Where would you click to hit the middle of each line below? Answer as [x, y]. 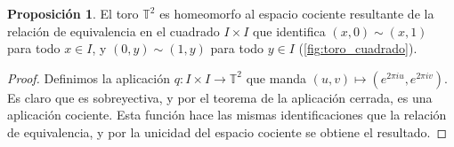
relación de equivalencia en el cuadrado [113, 31]
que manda [276, 77]
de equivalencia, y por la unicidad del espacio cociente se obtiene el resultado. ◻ [227, 132]
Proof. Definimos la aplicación [89, 77]
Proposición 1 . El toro [73, 13]
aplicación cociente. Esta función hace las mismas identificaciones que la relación [227, 115]
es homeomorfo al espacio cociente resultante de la [297, 13]
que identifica [289, 31]
